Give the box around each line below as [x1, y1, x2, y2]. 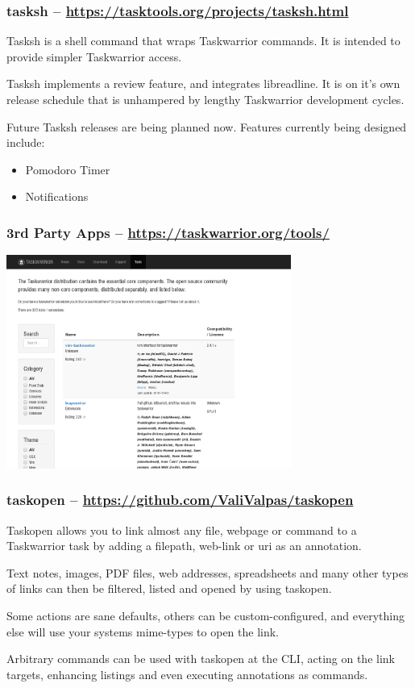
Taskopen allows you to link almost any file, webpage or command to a [6, 521, 357, 538]
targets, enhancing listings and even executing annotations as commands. [6, 665, 368, 682]
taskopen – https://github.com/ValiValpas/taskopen [6, 490, 354, 510]
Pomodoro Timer [25, 161, 110, 177]
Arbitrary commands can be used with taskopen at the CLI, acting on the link [6, 650, 395, 667]
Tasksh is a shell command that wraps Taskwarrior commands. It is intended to [6, 32, 400, 49]
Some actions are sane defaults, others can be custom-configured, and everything [6, 607, 405, 623]
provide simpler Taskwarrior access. [6, 48, 182, 65]
